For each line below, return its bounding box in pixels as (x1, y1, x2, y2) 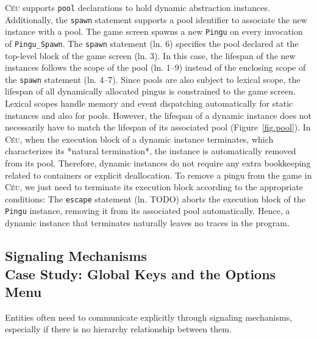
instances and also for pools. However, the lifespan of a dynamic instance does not (5, 109, 312, 121)
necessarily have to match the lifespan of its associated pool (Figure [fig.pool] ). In (5, 121, 311, 134)
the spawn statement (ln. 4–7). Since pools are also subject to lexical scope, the (5, 73, 301, 85)
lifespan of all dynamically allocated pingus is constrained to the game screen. (5, 85, 296, 98)
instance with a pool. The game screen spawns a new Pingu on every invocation (5, 25, 303, 38)
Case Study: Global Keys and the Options (5, 264, 276, 283)
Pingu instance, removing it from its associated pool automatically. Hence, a (5, 204, 290, 217)
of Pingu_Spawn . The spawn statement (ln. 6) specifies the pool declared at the (5, 37, 299, 49)
